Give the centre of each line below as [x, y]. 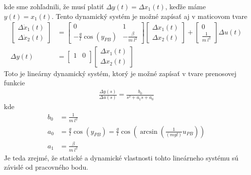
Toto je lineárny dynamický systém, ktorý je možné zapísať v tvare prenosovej [120, 73]
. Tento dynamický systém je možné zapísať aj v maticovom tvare [150, 16]
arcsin [149, 132]
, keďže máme [185, 6]
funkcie [15, 83]
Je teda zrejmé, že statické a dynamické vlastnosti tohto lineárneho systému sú [121, 157]
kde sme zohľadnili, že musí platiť [54, 6]
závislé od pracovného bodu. [46, 167]
